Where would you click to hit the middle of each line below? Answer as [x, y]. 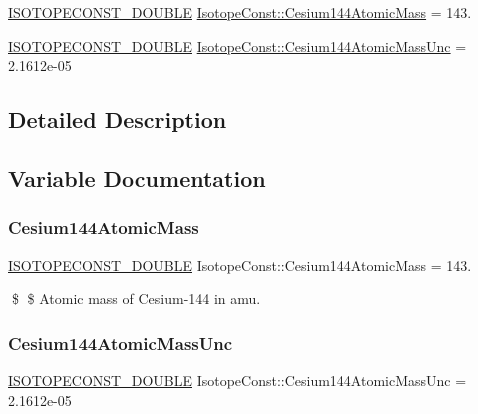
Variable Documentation [137, 177]
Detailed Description [117, 119]
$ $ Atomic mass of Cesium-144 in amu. [136, 298]
